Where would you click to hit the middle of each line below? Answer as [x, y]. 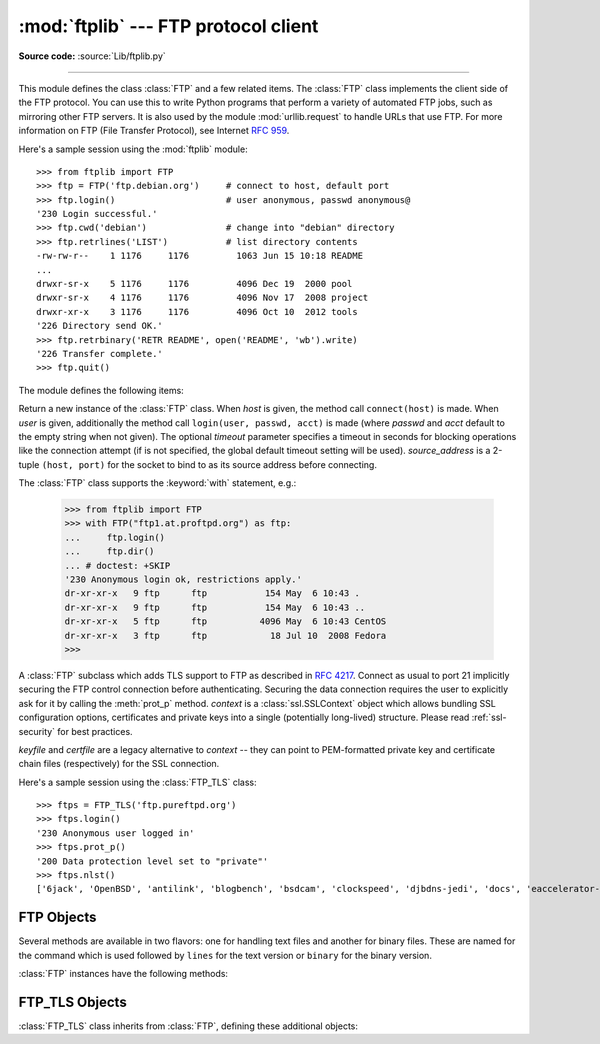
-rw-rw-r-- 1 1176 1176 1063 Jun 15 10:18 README [200, 256]
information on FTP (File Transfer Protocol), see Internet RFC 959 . [154, 131]
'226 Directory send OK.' [100, 326]
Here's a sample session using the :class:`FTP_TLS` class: [137, 782]
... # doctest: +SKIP [117, 565]
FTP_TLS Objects [72, 1001]
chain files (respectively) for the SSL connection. [119, 764]
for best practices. [95, 731]
